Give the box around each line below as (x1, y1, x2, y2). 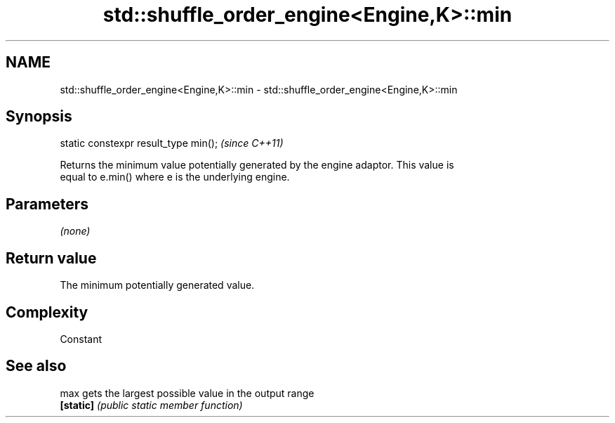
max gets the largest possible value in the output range (60, 386, 315, 399)
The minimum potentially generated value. (60, 279, 255, 292)
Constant (60, 332, 102, 345)
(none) (60, 225, 91, 237)
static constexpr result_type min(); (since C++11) (60, 137, 284, 150)
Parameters (6, 195, 88, 213)
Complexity (6, 303, 88, 321)
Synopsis (6, 108, 72, 126)
